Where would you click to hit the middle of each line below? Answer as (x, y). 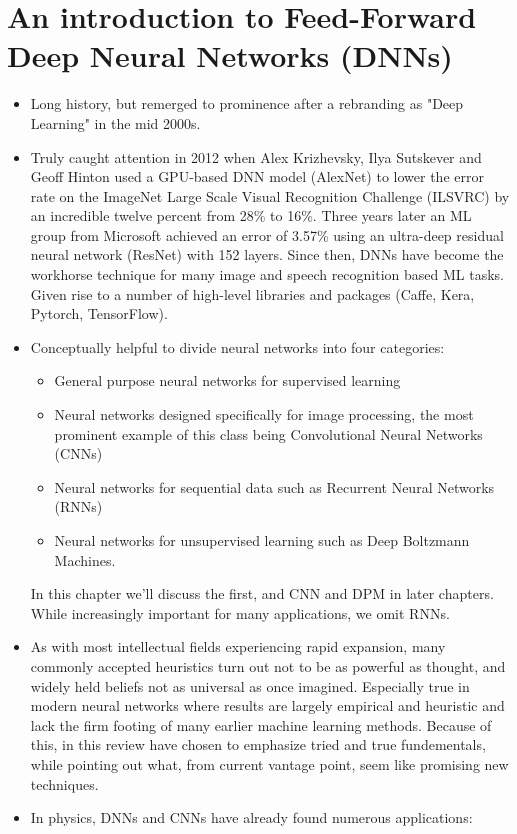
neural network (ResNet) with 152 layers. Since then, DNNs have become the (267, 254)
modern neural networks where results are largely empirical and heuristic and (267, 705)
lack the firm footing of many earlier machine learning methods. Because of (261, 724)
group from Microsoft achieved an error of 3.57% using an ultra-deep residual (267, 234)
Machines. (85, 559)
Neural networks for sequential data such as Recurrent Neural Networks (274, 486)
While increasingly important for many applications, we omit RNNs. (240, 612)
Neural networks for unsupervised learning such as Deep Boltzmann (262, 540)
